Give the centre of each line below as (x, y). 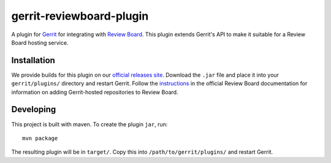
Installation (33, 60)
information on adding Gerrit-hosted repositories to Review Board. (95, 92)
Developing (34, 109)
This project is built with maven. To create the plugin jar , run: (89, 124)
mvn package (40, 138)
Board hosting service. (40, 42)
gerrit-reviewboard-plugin (80, 16)
